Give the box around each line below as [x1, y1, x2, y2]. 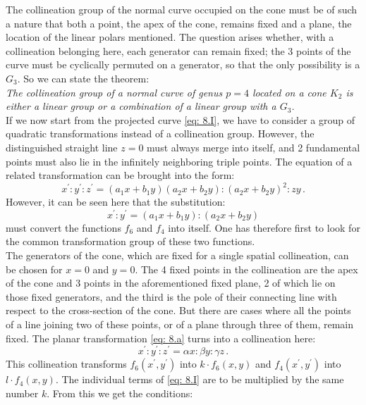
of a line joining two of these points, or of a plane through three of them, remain [6, 317, 354, 332]
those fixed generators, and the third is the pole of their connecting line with [6, 289, 337, 304]
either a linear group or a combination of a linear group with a [6, 99, 276, 113]
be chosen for [6, 261, 63, 276]
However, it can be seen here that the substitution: [6, 194, 226, 209]
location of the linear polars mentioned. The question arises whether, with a [6, 30, 334, 44]
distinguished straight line [6, 139, 118, 154]
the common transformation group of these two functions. [6, 234, 255, 249]
